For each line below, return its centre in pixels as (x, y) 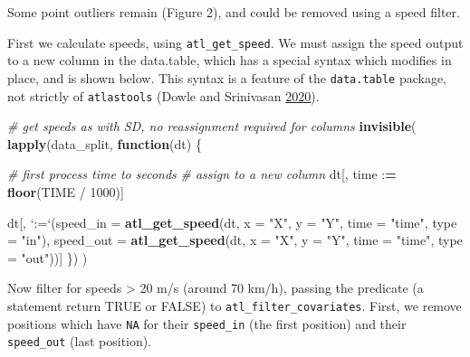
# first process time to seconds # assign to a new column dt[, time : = (202, 174)
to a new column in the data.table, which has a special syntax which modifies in (230, 60)
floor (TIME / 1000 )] (66, 191)
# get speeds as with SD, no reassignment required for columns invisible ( (212, 126)
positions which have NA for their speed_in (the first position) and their (207, 323)
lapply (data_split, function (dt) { (105, 143)
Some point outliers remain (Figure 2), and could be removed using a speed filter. (234, 12)
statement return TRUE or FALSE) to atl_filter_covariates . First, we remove (235, 305)
